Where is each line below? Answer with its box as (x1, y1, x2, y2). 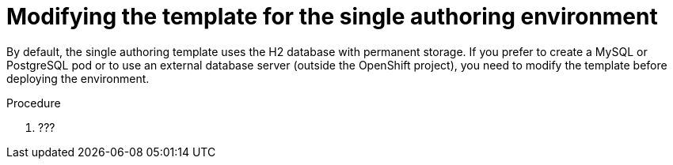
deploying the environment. (6, 71, 150, 85)
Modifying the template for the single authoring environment (6, 3, 658, 30)
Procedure (6, 96, 61, 110)
